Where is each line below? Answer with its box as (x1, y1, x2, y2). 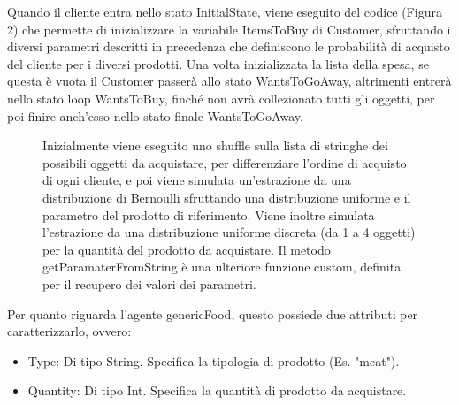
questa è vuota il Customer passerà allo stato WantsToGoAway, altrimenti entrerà (7, 72, 452, 90)
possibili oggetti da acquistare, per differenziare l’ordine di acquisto (42, 153, 407, 172)
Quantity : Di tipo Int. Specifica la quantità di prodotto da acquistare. (27, 381, 407, 400)
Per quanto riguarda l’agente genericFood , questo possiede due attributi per (7, 304, 418, 323)
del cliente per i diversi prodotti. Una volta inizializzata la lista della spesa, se (7, 54, 429, 73)
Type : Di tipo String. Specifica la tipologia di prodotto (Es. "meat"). (27, 351, 400, 370)
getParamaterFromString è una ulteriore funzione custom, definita (42, 257, 402, 276)
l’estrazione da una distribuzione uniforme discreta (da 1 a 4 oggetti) (42, 223, 416, 241)
